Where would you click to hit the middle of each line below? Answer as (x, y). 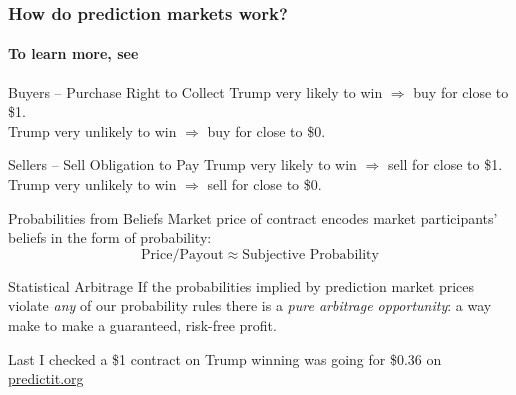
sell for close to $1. (445, 164)
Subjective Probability (310, 254)
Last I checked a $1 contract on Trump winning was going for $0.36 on (225, 358)
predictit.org (46, 378)
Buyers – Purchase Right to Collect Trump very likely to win (195, 91)
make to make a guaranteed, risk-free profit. (142, 324)
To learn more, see (73, 53)
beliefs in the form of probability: (110, 237)
